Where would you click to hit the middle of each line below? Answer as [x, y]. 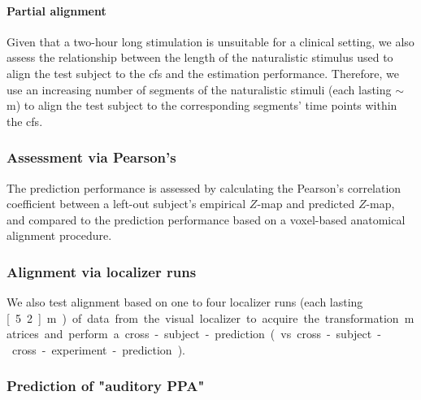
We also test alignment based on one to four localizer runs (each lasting [185, 302]
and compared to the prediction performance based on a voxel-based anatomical [206, 219]
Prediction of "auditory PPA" [106, 386]
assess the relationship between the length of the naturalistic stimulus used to [200, 57]
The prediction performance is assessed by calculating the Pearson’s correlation [204, 187]
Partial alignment [56, 10]
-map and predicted [306, 204]
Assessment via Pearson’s [91, 157]
